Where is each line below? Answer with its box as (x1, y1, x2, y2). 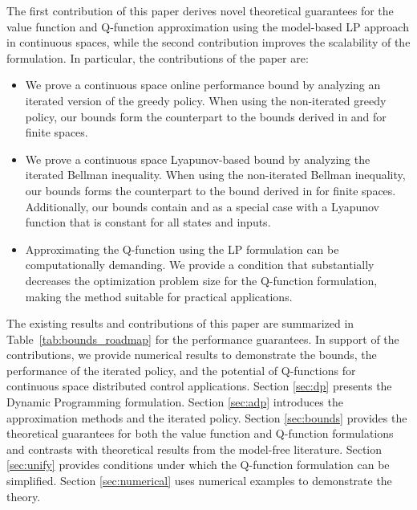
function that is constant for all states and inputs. (25, 214, 271, 231)
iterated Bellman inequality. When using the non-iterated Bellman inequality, (25, 166, 406, 183)
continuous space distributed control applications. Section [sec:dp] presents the (6, 377, 392, 394)
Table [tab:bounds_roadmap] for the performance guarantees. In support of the (6, 330, 399, 347)
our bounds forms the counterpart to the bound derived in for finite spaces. (25, 182, 396, 198)
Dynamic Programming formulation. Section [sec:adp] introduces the (6, 394, 343, 410)
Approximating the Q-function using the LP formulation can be (25, 240, 339, 257)
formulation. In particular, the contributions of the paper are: (6, 49, 309, 66)
